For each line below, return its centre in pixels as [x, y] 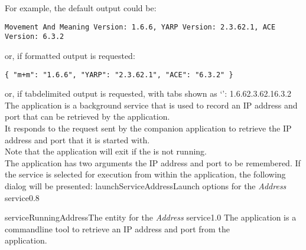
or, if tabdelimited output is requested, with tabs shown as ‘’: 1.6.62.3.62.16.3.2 [148, 93]
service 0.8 [22, 197]
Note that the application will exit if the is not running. [106, 151]
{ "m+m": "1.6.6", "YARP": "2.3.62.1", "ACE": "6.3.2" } [119, 75]
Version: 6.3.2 [35, 37]
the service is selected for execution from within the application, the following [145, 174]
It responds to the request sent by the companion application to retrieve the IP [148, 128]
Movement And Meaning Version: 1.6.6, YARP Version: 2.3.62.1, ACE [140, 27]
